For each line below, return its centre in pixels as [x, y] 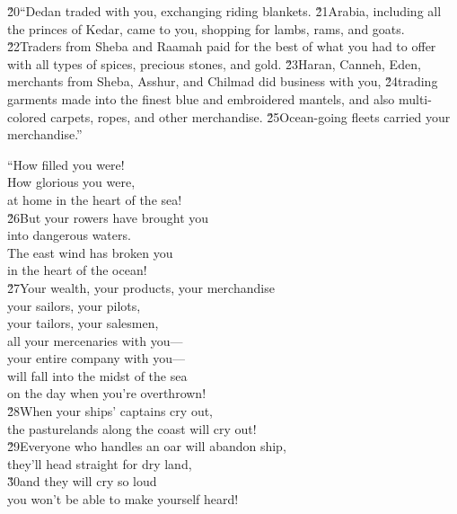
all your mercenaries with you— [95, 340]
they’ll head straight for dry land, [100, 463]
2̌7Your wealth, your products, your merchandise [141, 287]
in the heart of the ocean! [77, 270]
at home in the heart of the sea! [95, 199]
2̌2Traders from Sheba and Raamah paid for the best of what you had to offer [222, 46]
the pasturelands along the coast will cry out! [132, 428]
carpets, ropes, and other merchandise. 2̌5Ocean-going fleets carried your [250, 116]
